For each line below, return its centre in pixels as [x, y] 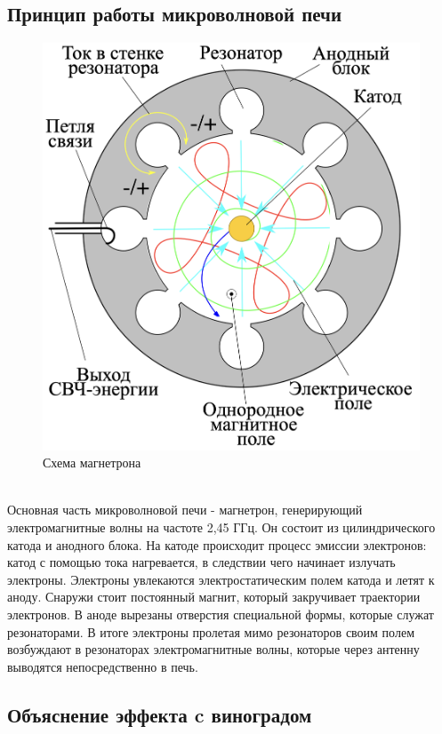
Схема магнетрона [92, 463]
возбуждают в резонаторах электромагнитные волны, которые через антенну [213, 649]
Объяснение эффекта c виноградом [160, 714]
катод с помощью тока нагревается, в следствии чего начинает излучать [201, 562]
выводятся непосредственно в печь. [103, 666]
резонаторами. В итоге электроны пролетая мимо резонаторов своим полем [211, 631]
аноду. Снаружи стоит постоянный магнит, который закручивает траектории [214, 597]
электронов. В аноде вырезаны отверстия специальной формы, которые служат [221, 614]
